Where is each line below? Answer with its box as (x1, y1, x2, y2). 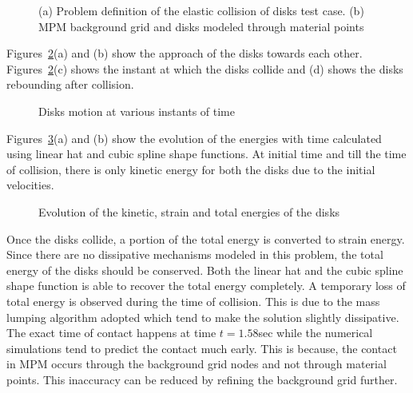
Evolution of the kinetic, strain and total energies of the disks (38, 203, 340, 220)
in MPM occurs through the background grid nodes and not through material (6, 355, 387, 372)
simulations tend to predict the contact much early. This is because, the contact (6, 339, 397, 356)
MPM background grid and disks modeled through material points (38, 18, 364, 34)
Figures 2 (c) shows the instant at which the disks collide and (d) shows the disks (6, 60, 403, 77)
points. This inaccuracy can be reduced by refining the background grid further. (6, 371, 398, 387)
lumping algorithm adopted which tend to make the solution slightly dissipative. (6, 308, 399, 325)
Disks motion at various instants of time (38, 102, 235, 119)
